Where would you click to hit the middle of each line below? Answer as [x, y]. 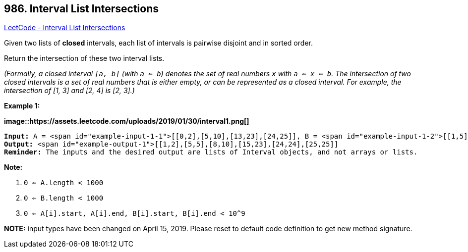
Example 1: [22, 106]
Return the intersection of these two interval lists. [84, 58]
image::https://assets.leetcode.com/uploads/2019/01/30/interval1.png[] [127, 121]
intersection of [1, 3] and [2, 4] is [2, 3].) [69, 91]
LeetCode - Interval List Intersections [65, 28]
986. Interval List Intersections [81, 9]
